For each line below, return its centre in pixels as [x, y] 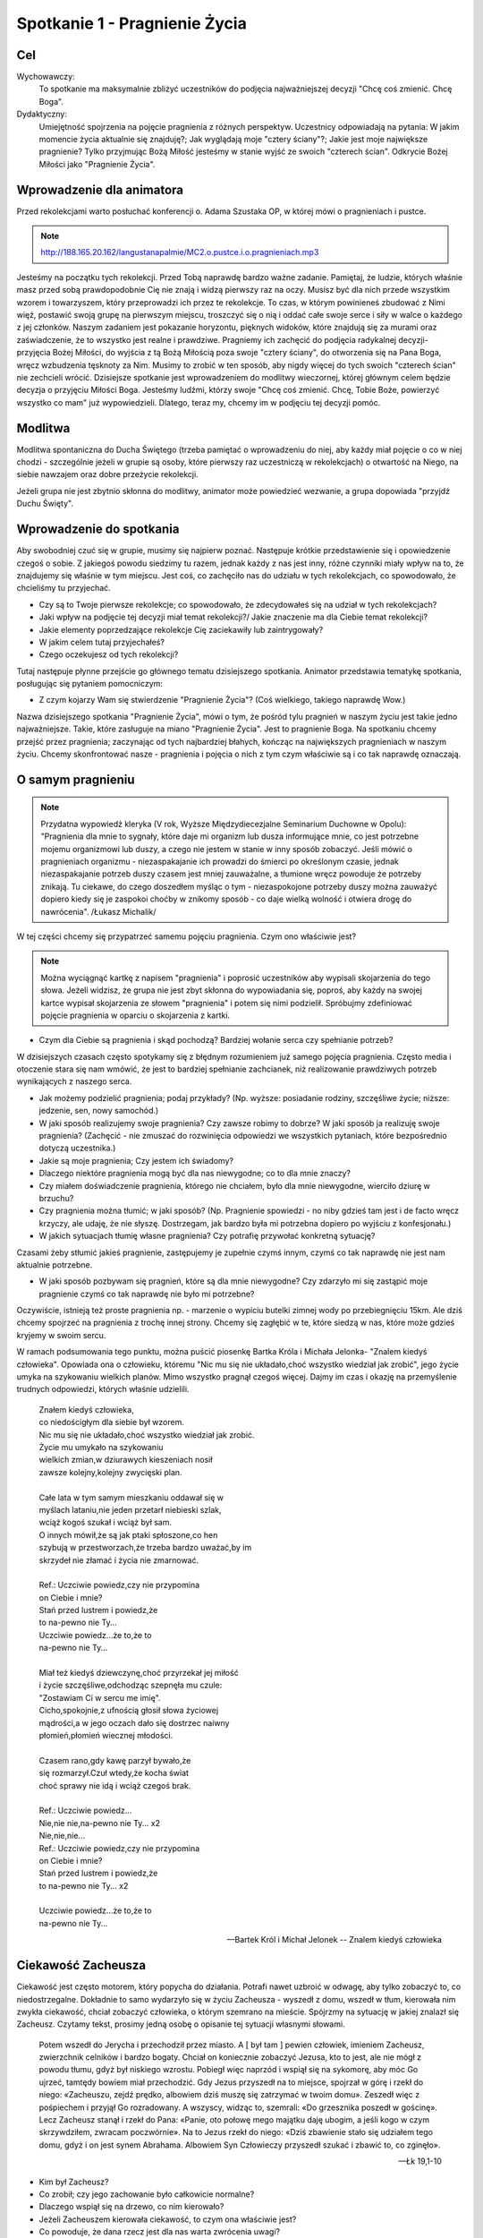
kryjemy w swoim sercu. [61, 1335]
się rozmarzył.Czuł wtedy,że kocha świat [114, 1773]
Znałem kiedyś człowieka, [86, 1409]
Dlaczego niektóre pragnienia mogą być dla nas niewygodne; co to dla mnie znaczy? [195, 1174]
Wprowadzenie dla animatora [100, 189]
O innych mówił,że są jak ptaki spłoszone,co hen [128, 1534]
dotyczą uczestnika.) [77, 1148]
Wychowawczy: [46, 77]
